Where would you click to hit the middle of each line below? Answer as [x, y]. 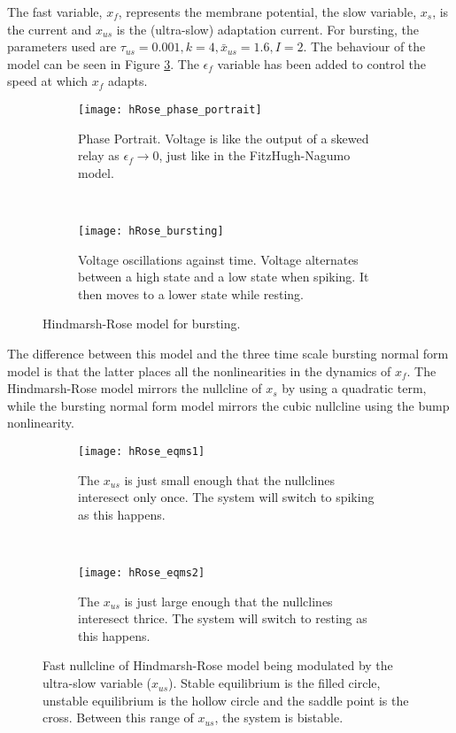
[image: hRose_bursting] [151, 231]
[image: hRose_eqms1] [142, 451]
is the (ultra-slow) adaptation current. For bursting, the [268, 29]
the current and [50, 29]
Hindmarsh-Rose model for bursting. [142, 324]
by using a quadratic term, [354, 388]
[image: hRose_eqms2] [142, 573]
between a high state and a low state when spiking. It [224, 277]
